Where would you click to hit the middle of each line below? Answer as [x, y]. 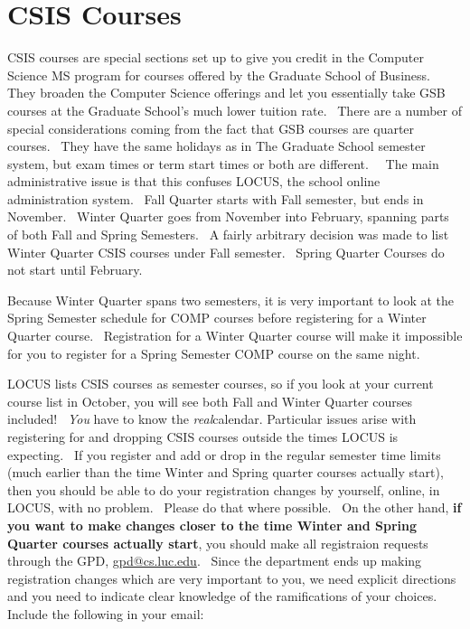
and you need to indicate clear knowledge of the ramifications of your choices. [222, 596]
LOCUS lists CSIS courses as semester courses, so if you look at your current [221, 384]
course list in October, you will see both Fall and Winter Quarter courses [210, 401]
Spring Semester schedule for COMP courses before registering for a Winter [217, 318]
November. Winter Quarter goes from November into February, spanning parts [228, 216]
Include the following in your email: [106, 613]
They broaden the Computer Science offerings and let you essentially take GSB [226, 93]
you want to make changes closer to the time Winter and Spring [212, 525]
